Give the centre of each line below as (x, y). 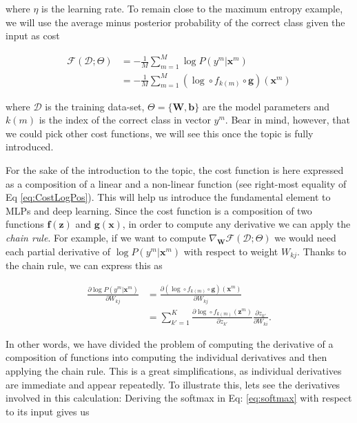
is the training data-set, (95, 106)
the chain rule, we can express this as (84, 265)
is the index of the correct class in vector (125, 120)
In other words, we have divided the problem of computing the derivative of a (170, 343)
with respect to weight (231, 251)
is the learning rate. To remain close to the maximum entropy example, (192, 8)
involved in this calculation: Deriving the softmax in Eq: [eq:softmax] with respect (179, 398)
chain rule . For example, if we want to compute (106, 237)
